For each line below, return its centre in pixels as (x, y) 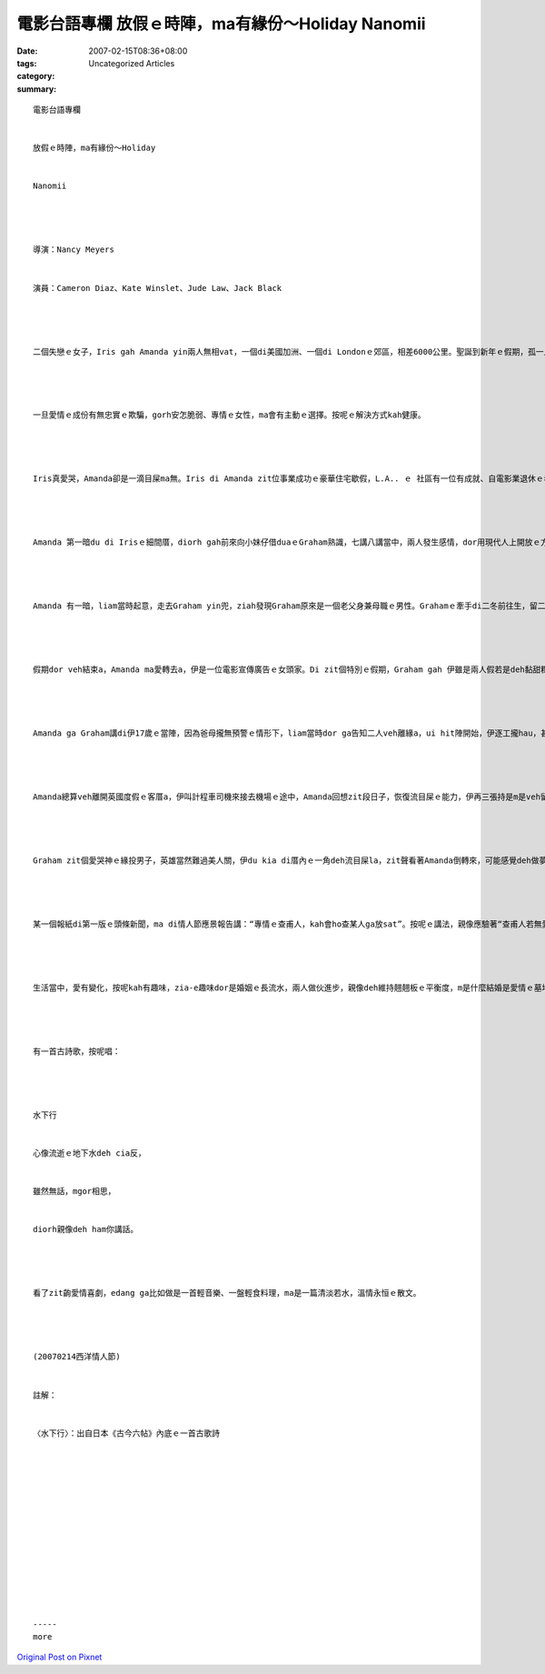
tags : (27, 63)
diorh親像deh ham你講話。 (86, 1229)
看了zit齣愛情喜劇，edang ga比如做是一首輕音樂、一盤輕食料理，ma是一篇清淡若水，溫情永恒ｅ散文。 (227, 1293)
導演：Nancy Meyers (74, 250)
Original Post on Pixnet (59, 1657)
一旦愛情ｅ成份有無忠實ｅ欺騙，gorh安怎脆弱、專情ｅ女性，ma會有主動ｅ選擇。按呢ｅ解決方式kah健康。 (229, 415)
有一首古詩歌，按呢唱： (77, 1052)
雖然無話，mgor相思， (74, 1192)
